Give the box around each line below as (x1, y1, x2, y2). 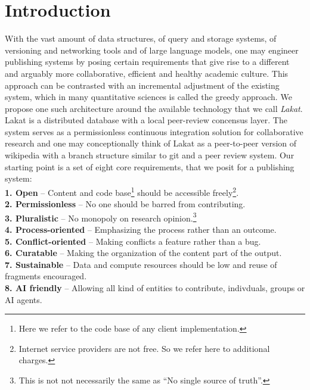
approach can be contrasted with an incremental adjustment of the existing (5, 79, 280, 91)
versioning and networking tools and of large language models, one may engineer (5, 43, 299, 56)
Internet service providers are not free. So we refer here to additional (18, 342, 270, 354)
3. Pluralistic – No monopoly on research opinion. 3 (5, 210, 197, 224)
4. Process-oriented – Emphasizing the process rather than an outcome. (5, 223, 277, 235)
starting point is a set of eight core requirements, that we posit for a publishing (5, 160, 294, 173)
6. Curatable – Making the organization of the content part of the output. (5, 247, 282, 259)
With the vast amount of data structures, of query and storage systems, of (5, 32, 277, 45)
